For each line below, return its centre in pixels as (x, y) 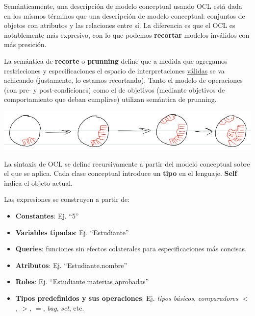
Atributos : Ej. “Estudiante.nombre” (71, 265)
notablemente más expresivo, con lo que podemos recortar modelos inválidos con (127, 35)
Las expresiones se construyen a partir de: (67, 199)
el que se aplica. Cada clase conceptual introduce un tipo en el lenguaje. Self (121, 173)
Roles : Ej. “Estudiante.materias (64, 281)
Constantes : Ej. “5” (47, 216)
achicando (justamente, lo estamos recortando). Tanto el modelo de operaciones (123, 80)
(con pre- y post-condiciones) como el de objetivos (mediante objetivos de (115, 89)
